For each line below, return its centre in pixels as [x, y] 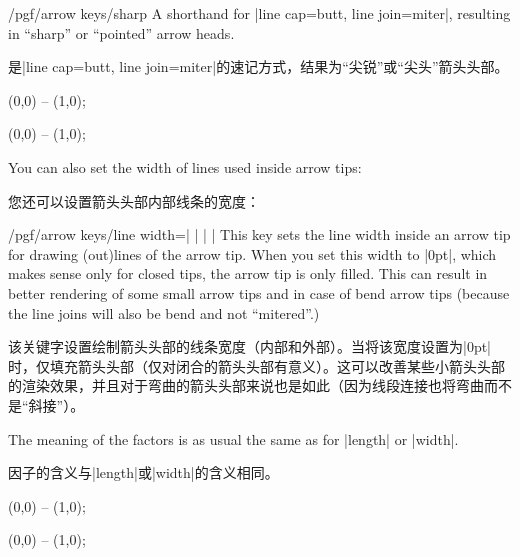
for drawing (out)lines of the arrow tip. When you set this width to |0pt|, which [252, 253]
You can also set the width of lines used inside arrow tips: [185, 166]
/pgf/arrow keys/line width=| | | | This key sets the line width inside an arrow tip [259, 234]
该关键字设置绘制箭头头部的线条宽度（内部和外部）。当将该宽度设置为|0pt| [250, 346]
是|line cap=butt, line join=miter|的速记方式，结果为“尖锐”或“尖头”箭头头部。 [258, 66]
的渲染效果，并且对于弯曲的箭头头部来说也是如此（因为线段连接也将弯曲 [246, 385]
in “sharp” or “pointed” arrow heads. [121, 32]
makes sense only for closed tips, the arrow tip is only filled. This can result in [248, 273]
